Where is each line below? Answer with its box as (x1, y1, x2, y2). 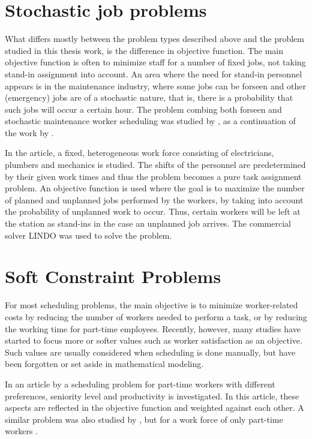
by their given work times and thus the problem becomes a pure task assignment (5, 170, 302, 182)
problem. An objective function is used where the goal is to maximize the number (5, 182, 305, 194)
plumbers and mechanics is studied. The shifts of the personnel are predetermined (5, 158, 306, 171)
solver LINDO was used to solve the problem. (5, 228, 172, 241)
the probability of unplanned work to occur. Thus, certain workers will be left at (5, 205, 301, 218)
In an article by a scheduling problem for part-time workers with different (5, 377, 275, 390)
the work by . (5, 126, 54, 139)
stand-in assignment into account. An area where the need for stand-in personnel (5, 67, 302, 80)
